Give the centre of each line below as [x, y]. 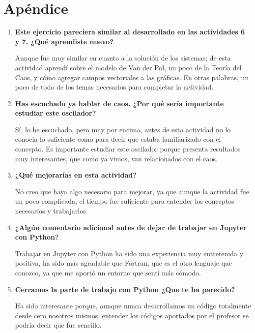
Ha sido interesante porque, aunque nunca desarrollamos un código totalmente [133, 306]
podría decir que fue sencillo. [58, 325]
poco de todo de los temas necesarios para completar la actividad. [114, 87]
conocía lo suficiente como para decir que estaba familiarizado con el [118, 139]
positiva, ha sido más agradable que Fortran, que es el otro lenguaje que [124, 263]
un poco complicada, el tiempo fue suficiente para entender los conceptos [125, 201]
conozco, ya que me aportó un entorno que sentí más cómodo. [108, 272]
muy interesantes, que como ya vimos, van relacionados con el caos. [116, 158]
